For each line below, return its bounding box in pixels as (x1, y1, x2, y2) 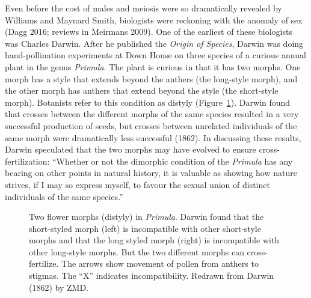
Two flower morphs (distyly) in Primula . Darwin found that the (29, 210, 264, 223)
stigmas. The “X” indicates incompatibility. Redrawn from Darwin (29, 269, 274, 282)
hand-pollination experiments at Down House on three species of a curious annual (5, 49, 306, 61)
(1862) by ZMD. (29, 281, 88, 293)
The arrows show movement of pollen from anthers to (61, 257, 259, 270)
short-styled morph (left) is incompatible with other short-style (29, 222, 261, 234)
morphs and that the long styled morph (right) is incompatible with (29, 234, 280, 246)
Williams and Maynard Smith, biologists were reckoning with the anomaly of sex (5, 13, 303, 26)
